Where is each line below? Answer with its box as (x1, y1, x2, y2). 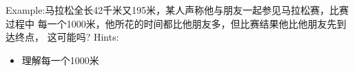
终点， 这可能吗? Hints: (14, 30, 119, 44)
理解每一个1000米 (21, 52, 99, 67)
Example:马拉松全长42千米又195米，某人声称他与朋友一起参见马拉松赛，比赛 (6, 3, 349, 17)
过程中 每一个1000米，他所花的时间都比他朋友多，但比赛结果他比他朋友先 (6, 16, 337, 30)
